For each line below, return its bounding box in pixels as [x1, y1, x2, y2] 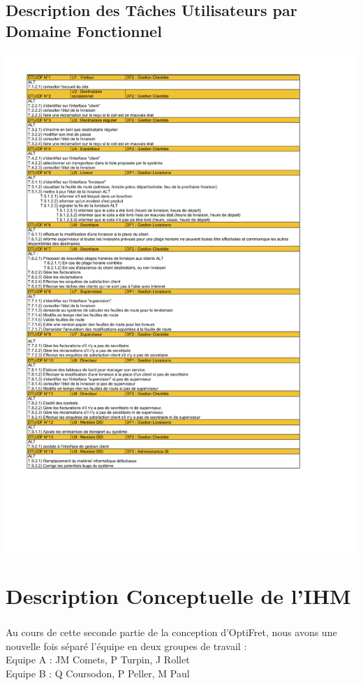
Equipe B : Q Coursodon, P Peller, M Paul [6, 665, 190, 680]
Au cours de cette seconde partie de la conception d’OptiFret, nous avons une [6, 625, 337, 640]
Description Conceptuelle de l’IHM [6, 581, 351, 610]
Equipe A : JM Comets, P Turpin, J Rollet [6, 652, 190, 667]
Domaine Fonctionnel [6, 20, 162, 41]
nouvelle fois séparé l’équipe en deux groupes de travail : [6, 638, 247, 653]
